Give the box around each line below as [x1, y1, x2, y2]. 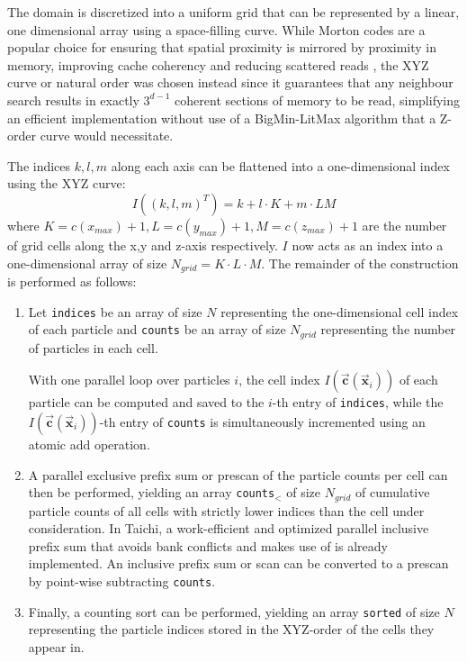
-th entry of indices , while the [272, 393, 444, 412]
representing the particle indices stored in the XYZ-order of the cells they [28, 620, 435, 639]
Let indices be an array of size [28, 302, 202, 321]
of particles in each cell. [28, 338, 158, 357]
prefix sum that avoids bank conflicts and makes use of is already [28, 536, 388, 555]
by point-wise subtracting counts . [28, 571, 216, 590]
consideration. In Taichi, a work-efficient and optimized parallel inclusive [28, 519, 429, 538]
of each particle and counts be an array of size [28, 320, 286, 339]
